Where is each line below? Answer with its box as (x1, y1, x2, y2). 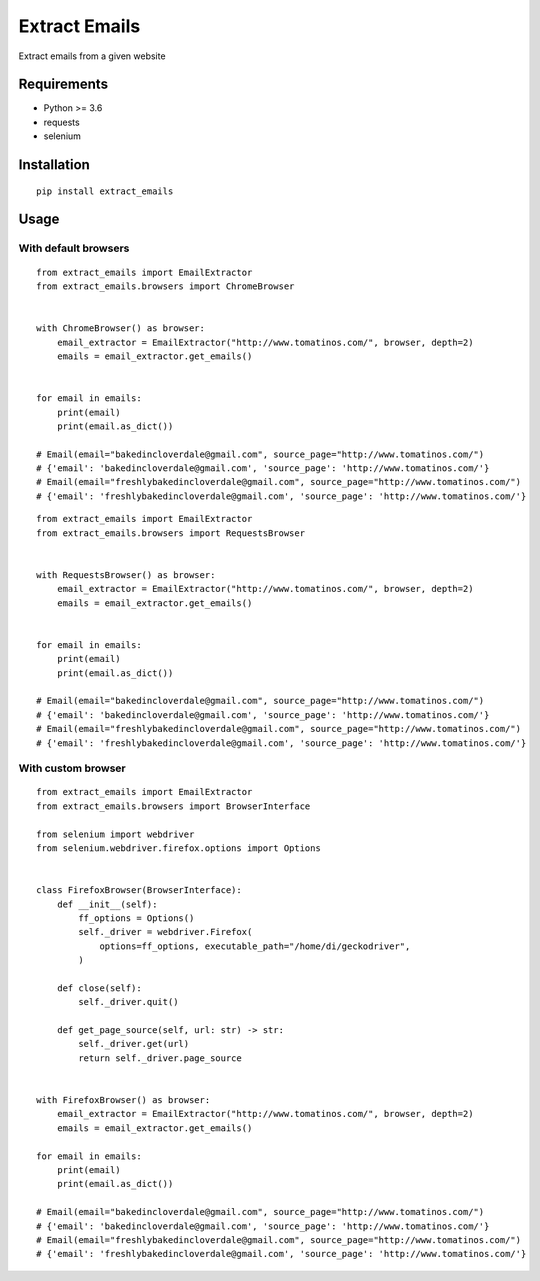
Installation (18, 156, 90, 174)
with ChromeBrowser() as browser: (36, 323, 205, 334)
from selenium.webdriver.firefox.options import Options (36, 843, 322, 854)
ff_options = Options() (78, 912, 195, 924)
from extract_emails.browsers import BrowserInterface (36, 800, 311, 812)
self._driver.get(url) (78, 1038, 190, 1050)
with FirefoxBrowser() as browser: (36, 1095, 211, 1106)
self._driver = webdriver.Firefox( (78, 926, 253, 938)
